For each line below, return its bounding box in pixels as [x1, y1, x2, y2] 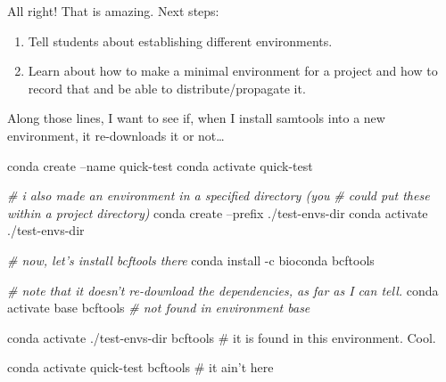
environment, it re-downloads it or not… [7, 126, 225, 144]
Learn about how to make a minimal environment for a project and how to [28, 61, 438, 80]
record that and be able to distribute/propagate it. [28, 78, 306, 97]
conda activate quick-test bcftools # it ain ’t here [7, 358, 274, 377]
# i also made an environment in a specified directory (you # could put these [7, 186, 430, 205]
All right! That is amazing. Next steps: [7, 2, 219, 20]
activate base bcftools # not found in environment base [7, 298, 310, 317]
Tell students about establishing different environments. [28, 31, 333, 50]
